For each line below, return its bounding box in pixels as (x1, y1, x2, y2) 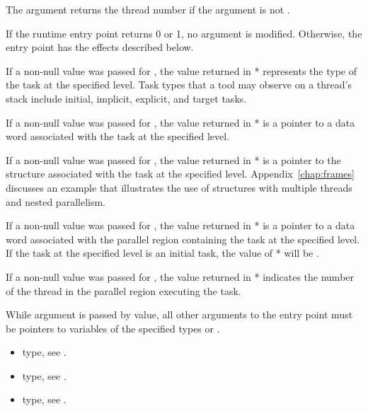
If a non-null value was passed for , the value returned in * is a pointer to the (6, 152, 341, 167)
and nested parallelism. (6, 194, 105, 209)
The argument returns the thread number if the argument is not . (6, 2, 290, 16)
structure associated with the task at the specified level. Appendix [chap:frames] (6, 166, 355, 181)
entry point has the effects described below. (6, 40, 194, 54)
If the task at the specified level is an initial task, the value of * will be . (6, 245, 319, 260)
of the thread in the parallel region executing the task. (6, 283, 241, 298)
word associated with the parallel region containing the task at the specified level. (6, 231, 360, 246)
